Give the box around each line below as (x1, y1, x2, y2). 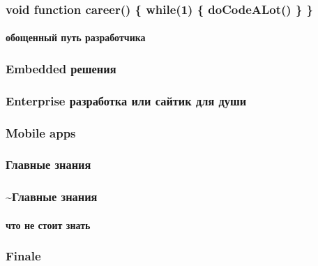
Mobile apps (6, 124, 76, 141)
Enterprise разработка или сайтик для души (6, 91, 247, 109)
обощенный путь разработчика (6, 30, 146, 45)
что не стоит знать (6, 217, 91, 232)
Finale (6, 247, 41, 265)
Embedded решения (6, 59, 116, 77)
